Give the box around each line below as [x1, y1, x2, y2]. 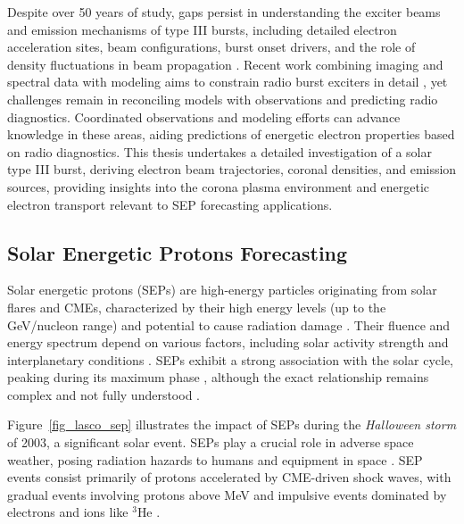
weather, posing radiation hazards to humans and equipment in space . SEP [7, 450, 423, 469]
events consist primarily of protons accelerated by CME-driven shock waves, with [7, 468, 452, 487]
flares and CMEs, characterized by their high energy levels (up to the [7, 297, 386, 316]
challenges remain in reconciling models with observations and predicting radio [7, 89, 438, 108]
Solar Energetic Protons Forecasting [7, 238, 348, 266]
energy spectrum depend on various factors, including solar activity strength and [7, 333, 449, 352]
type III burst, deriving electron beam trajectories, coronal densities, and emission [7, 160, 457, 179]
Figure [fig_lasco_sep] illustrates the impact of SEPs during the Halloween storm [7, 415, 457, 434]
